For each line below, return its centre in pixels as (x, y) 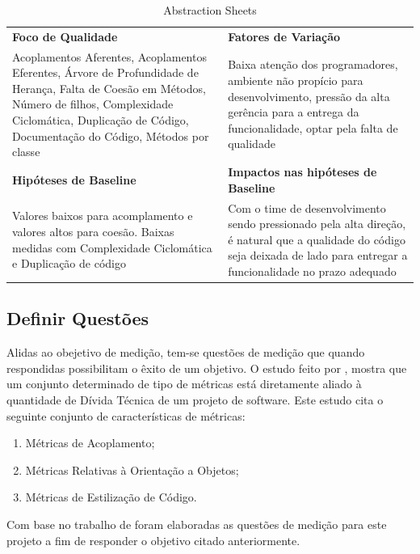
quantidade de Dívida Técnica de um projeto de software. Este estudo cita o (195, 399)
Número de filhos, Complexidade (93, 104)
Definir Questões (78, 318)
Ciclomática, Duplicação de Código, (101, 120)
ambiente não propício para (296, 80)
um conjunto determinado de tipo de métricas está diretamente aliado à (184, 384)
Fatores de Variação (284, 36)
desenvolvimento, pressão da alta (309, 96)
